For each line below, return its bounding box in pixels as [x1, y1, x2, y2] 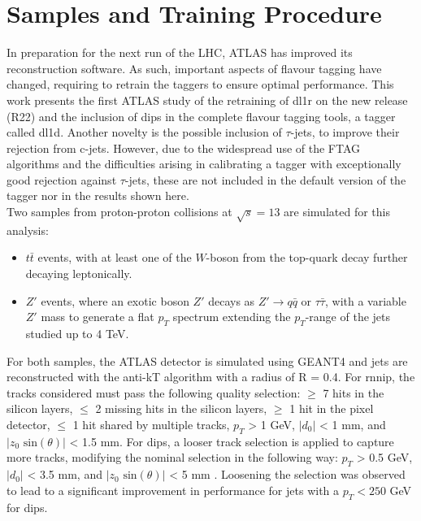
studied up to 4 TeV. [25, 325, 129, 341]
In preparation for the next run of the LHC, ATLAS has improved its [7, 44, 353, 61]
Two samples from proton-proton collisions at [7, 203, 232, 220]
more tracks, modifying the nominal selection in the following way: [7, 449, 338, 466]
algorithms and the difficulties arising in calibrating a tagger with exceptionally [7, 155, 401, 172]
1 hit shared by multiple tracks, [72, 415, 230, 432]
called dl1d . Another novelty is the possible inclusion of [7, 124, 282, 141]
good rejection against [7, 171, 117, 188]
